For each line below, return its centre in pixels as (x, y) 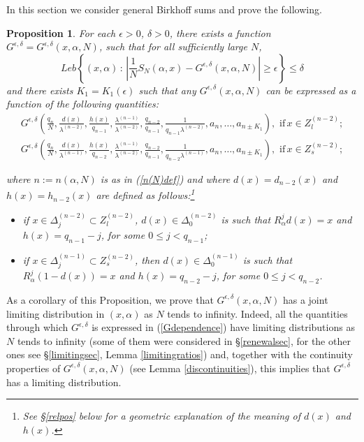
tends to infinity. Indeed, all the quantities (257, 313)
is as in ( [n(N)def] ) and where (165, 179)
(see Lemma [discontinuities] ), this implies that (230, 368)
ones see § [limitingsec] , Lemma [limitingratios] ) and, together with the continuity (180, 354)
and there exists (40, 90)
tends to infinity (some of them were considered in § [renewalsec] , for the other (184, 340)
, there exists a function (220, 32)
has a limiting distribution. (64, 382)
